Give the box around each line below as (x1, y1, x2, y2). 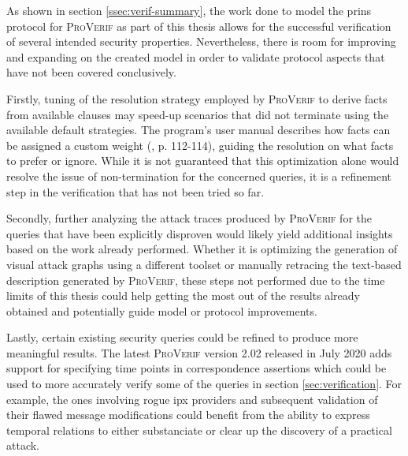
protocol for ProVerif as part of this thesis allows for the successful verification (6, 17, 391, 34)
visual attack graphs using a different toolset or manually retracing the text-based (6, 256, 402, 272)
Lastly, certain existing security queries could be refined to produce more (6, 329, 358, 346)
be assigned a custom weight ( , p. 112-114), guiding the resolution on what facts (6, 136, 394, 153)
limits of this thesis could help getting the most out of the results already (6, 287, 360, 304)
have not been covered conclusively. (6, 64, 176, 80)
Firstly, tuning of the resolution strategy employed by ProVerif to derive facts (6, 90, 388, 107)
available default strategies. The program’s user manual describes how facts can (6, 121, 391, 138)
